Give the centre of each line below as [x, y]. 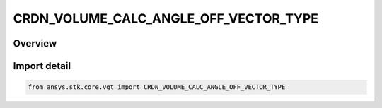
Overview [35, 43]
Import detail [42, 66]
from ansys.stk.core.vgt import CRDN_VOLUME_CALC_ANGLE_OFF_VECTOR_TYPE [157, 87]
